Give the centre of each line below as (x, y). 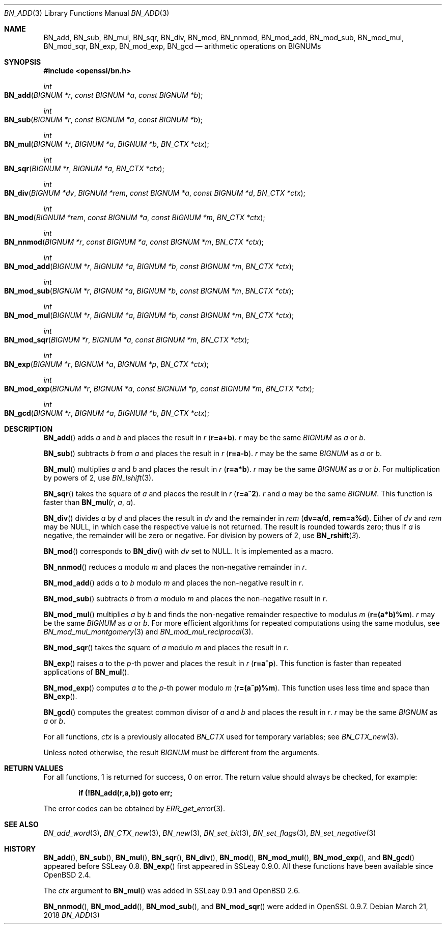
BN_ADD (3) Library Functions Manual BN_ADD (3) (87, 13)
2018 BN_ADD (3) (72, 915)
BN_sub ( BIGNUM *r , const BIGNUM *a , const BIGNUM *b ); (104, 120)
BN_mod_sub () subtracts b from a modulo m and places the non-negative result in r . (186, 599)
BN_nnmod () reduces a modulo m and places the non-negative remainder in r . (175, 567)
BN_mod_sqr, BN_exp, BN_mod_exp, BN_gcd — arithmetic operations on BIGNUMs (182, 46)
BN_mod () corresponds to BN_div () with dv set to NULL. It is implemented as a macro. (188, 551)
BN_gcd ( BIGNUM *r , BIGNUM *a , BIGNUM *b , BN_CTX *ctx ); (107, 413)
